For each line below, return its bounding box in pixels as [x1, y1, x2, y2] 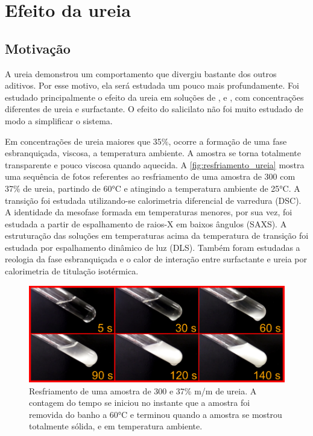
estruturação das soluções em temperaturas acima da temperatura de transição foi [5, 229, 309, 242]
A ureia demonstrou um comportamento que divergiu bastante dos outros [5, 67, 277, 80]
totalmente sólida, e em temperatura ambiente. [29, 420, 203, 432]
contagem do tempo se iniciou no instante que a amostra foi [29, 396, 250, 409]
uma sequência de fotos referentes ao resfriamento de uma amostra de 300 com [5, 170, 296, 183]
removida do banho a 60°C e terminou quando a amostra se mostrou [29, 408, 282, 420]
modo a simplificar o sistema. [5, 114, 113, 127]
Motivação [5, 39, 71, 57]
